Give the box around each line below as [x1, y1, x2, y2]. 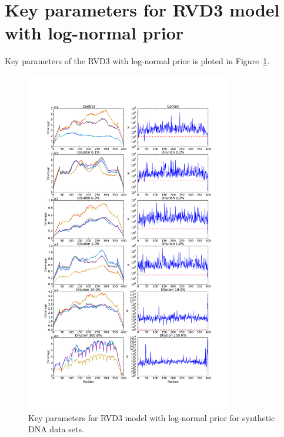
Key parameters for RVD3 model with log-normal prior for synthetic [28, 411, 275, 423]
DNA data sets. [28, 423, 84, 435]
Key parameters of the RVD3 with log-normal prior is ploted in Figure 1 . [5, 55, 270, 67]
